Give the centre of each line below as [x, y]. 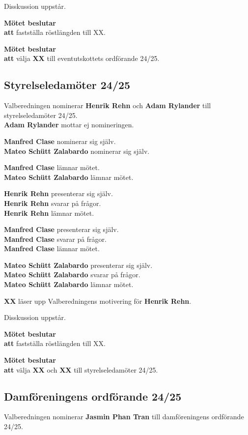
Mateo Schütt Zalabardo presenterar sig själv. [78, 265]
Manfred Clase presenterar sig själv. [61, 229]
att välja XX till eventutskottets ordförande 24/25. [82, 58]
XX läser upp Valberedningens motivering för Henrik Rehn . [98, 301]
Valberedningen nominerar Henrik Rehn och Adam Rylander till [108, 105]
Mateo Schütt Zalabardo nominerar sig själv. [77, 151]
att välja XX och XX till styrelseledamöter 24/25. [81, 369]
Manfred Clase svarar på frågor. [55, 239]
